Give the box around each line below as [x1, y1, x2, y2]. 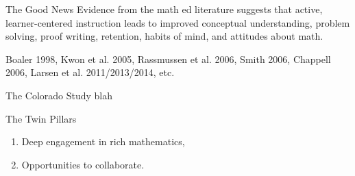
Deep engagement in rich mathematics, [21, 134, 185, 149]
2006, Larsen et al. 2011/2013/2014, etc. [5, 65, 175, 79]
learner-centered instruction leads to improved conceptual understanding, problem [5, 15, 350, 29]
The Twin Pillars [5, 111, 77, 125]
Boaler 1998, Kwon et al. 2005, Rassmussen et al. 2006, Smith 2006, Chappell [5, 51, 331, 66]
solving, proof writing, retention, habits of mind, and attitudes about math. [5, 29, 323, 43]
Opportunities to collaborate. [21, 157, 145, 171]
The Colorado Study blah [5, 88, 113, 102]
